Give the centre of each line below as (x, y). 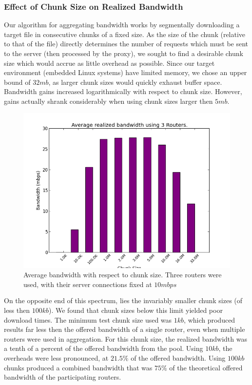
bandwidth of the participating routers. (63, 377)
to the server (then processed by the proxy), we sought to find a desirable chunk (124, 53)
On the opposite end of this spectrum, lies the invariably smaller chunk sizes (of (123, 300)
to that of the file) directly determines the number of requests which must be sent (126, 44)
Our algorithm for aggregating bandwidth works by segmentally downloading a (122, 25)
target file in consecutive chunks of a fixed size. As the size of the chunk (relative (125, 34)
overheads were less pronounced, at (56, 357)
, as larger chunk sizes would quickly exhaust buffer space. (135, 82)
